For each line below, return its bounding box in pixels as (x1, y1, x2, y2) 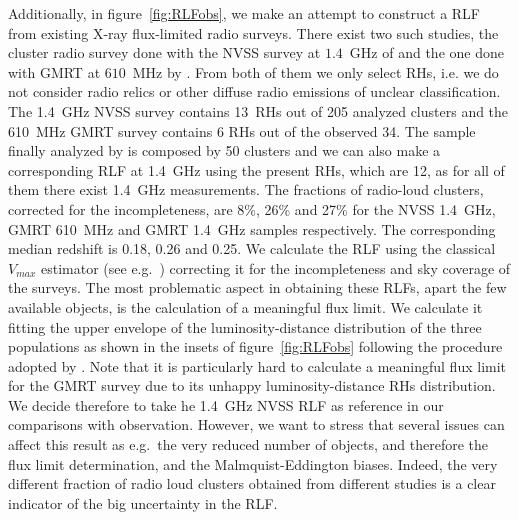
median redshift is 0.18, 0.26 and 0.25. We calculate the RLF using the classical (8, 238, 496, 259)
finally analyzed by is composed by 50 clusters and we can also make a (8, 140, 441, 161)
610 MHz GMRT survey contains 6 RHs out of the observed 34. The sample (8, 120, 476, 141)
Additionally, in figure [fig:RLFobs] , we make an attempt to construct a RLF (8, 3, 480, 23)
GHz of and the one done (349, 42, 504, 63)
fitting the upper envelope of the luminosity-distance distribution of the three (8, 316, 482, 337)
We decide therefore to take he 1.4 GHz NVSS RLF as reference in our (8, 394, 444, 415)
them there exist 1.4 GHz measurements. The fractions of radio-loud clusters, (8, 179, 484, 200)
